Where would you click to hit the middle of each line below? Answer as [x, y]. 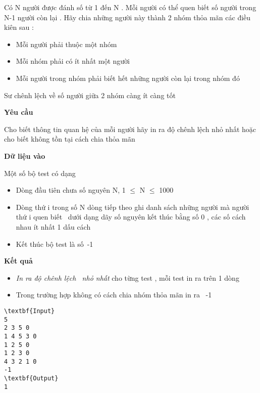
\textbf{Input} [30, 311]
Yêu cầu [19, 112]
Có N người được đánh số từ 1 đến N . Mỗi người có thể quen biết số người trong [130, 7]
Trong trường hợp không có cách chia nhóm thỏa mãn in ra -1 [114, 295]
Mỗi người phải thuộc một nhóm [66, 44]
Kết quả [18, 261]
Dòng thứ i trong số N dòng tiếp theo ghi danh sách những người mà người [133, 207]
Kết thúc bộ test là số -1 [55, 244]
